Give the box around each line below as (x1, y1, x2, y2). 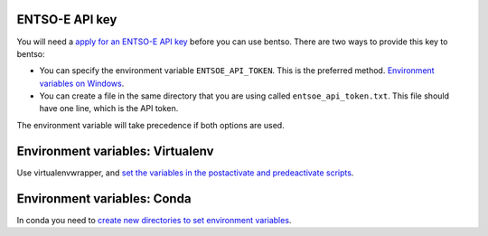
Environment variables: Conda (16, 191, 192, 206)
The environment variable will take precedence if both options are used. (16, 119, 285, 130)
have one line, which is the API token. (39, 103, 179, 114)
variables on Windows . (39, 78, 125, 89)
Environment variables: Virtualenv (16, 143, 214, 158)
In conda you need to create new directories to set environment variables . (16, 214, 292, 225)
